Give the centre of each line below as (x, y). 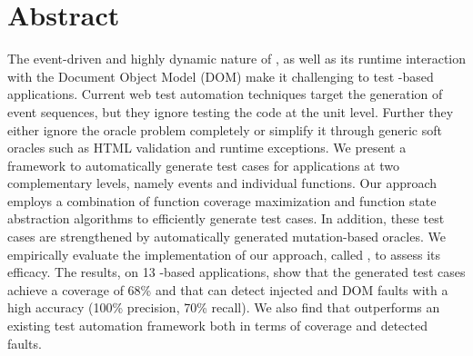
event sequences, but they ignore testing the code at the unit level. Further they (231, 111)
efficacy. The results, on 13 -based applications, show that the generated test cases (236, 272)
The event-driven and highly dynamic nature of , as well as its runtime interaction (236, 59)
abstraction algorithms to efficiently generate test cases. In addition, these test (226, 218)
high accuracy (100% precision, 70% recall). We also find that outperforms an (224, 307)
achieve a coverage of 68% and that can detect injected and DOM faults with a (228, 289)
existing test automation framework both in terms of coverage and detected (217, 326)
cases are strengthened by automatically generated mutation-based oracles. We (226, 237)
